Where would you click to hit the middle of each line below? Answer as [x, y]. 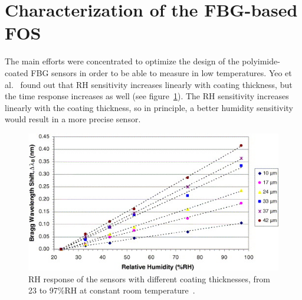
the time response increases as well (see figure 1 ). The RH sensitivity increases [147, 96]
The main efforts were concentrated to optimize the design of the [122, 61]
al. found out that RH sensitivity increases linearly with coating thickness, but [149, 84]
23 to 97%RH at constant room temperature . [112, 290]
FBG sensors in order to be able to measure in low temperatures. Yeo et [161, 72]
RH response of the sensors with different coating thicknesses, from [150, 278]
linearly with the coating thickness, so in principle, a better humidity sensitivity [149, 107]
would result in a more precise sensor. [73, 119]
